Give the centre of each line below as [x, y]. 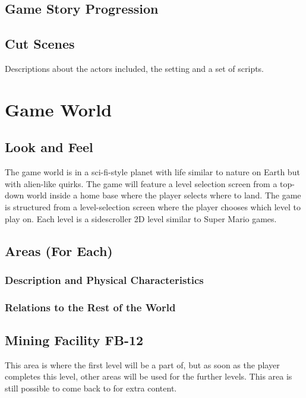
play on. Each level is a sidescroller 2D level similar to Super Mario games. [141, 218]
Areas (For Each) [59, 250]
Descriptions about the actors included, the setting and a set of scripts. [135, 68]
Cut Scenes [40, 44]
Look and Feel [49, 147]
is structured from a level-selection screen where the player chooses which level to [153, 206]
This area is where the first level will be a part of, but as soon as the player [142, 364]
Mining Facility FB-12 [74, 339]
